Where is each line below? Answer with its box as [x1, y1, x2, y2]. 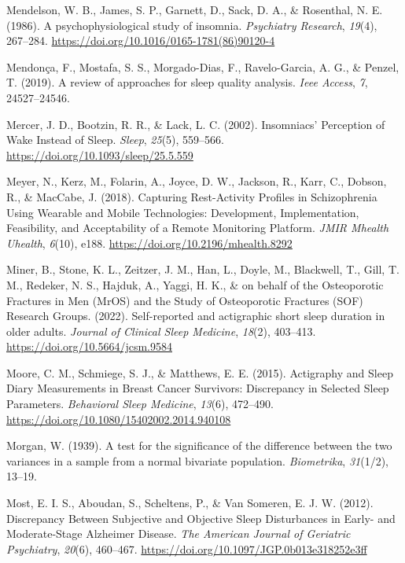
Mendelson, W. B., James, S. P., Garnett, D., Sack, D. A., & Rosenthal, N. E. [6, 2, 383, 17]
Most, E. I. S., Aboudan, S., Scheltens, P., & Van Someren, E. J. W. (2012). [6, 495, 374, 511]
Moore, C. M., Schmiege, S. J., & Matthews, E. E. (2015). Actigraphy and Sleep [6, 364, 393, 381]
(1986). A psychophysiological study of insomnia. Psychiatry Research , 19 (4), [6, 17, 377, 33]
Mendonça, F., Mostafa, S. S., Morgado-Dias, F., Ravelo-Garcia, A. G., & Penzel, [6, 58, 399, 75]
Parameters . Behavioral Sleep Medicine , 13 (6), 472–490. [6, 396, 274, 412]
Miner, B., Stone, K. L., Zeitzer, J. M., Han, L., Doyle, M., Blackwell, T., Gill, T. [6, 261, 399, 278]
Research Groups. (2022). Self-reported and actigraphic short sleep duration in [6, 307, 385, 324]
